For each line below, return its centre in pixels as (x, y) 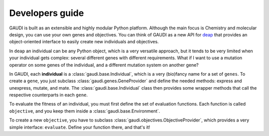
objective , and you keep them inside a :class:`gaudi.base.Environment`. (85, 111)
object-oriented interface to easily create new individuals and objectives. (84, 42)
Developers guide (47, 13)
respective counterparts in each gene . (49, 95)
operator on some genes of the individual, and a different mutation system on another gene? (104, 65)
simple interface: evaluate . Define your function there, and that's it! (80, 127)
